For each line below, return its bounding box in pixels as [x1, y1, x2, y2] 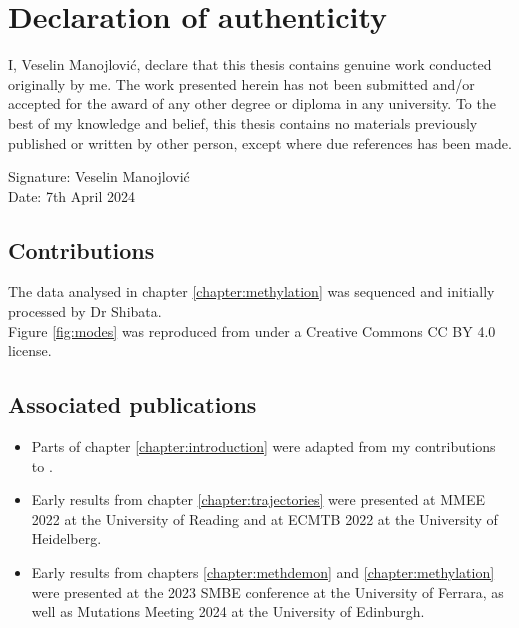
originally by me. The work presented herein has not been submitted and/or [8, 73, 475, 94]
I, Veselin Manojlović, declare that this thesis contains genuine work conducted [8, 54, 492, 75]
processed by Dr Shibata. [8, 301, 162, 322]
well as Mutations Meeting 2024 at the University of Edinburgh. [31, 601, 425, 622]
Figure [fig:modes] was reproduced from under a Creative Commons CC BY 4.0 [8, 320, 496, 341]
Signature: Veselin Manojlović [8, 166, 190, 187]
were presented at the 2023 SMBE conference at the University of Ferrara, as [31, 581, 504, 602]
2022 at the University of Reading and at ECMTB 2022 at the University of [31, 508, 498, 529]
